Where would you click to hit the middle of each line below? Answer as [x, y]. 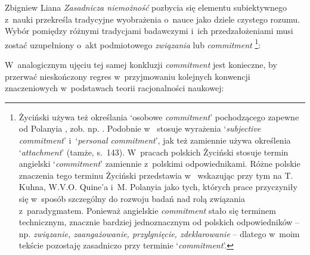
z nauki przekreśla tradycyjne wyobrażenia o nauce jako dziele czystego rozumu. [152, 19]
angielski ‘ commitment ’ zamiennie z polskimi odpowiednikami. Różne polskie [159, 164]
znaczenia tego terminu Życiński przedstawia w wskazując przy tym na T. [156, 175]
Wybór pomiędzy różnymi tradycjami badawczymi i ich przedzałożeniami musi [149, 31]
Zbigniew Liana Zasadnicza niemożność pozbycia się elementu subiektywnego [146, 7]
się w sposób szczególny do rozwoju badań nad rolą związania [132, 198]
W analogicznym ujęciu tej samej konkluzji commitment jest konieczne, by [141, 65]
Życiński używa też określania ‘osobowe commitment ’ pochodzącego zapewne [159, 116]
